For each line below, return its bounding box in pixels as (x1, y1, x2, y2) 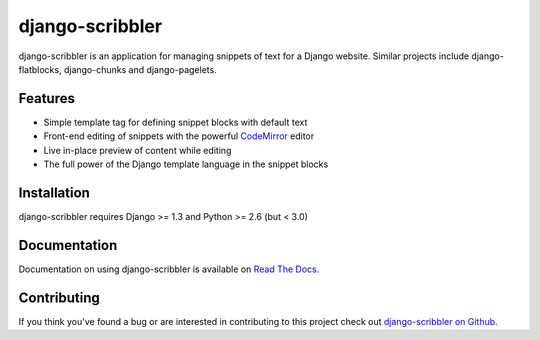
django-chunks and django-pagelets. (63, 63, 217, 75)
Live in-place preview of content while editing (43, 144, 232, 156)
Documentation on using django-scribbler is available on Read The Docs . (18, 263, 320, 275)
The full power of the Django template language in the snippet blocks (43, 158, 329, 170)
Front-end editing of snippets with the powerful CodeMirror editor (43, 130, 315, 142)
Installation (18, 184, 90, 201)
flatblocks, (18, 63, 62, 75)
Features (18, 90, 75, 107)
